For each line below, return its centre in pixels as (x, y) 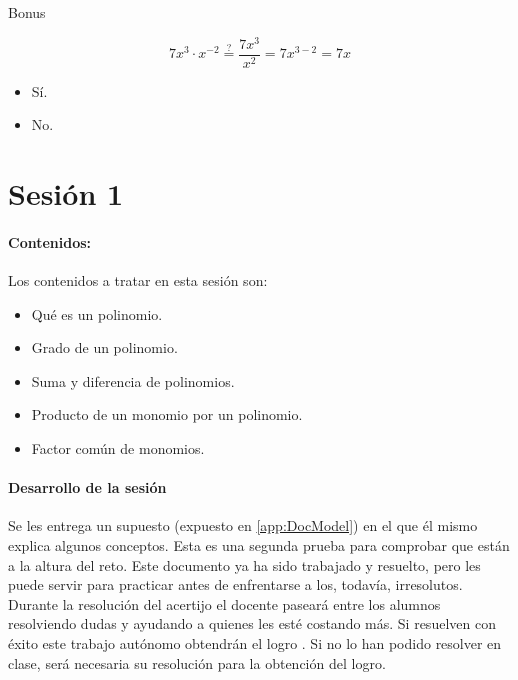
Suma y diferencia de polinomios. (133, 380)
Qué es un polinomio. (97, 313)
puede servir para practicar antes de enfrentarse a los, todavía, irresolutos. (235, 584)
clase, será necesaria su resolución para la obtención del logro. (197, 662)
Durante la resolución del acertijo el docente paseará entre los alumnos (224, 603)
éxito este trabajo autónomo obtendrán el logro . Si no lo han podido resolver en (255, 643)
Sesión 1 (66, 193)
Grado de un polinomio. (104, 347)
